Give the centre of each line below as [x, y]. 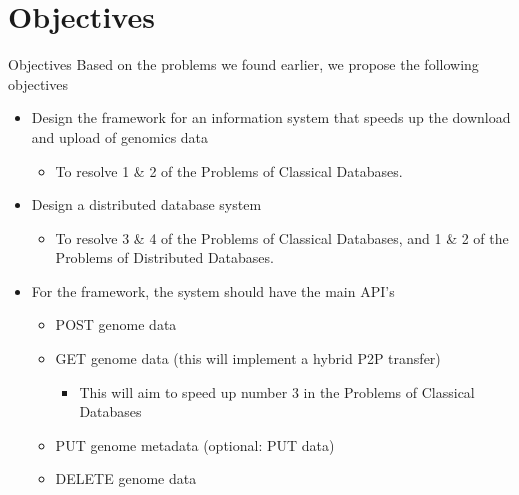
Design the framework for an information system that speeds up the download [271, 117]
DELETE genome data [126, 478]
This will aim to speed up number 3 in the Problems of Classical [277, 391]
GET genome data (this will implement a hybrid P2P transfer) [248, 358]
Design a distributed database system [146, 204]
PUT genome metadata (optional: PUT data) [195, 444]
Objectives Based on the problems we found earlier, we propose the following [243, 64]
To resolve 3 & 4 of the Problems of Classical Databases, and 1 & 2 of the [282, 237]
